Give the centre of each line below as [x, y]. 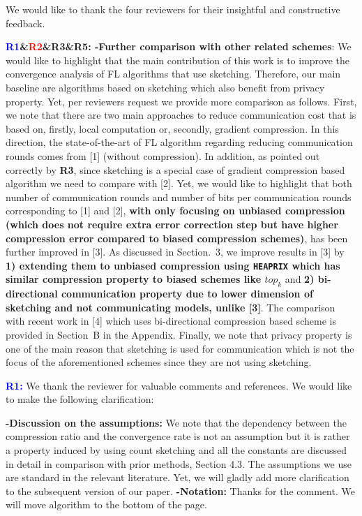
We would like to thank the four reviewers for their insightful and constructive [173, 9]
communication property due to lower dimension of [187, 294]
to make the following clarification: [80, 399]
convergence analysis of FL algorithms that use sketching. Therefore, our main [173, 74]
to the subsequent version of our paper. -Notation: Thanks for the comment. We [180, 491]
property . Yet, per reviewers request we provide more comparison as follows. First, [181, 101]
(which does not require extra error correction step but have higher [172, 224]
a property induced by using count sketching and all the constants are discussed [176, 450]
